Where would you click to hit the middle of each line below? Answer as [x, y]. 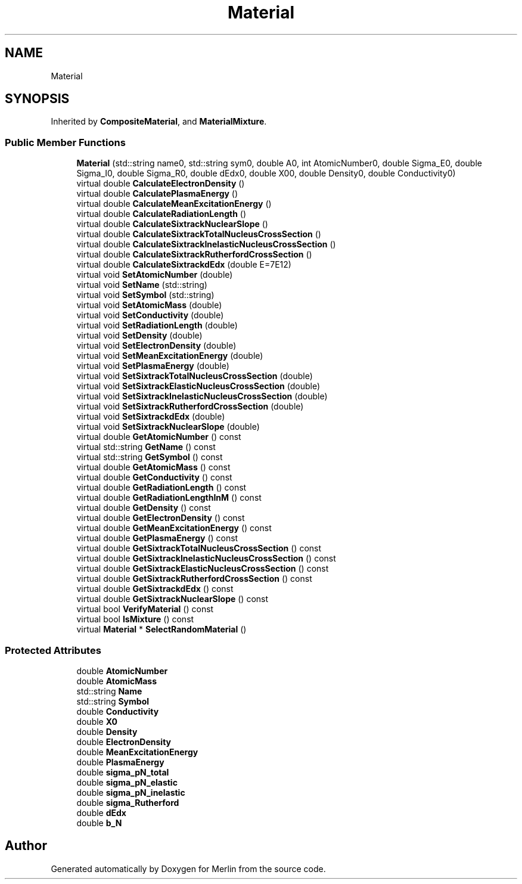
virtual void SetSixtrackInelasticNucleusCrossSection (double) [202, 396]
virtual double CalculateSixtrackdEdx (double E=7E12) [184, 265]
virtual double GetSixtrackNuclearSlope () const [173, 599]
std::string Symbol [113, 701]
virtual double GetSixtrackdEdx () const [155, 589]
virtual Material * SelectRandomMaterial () [161, 629]
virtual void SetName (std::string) [142, 285]
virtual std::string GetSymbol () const [150, 457]
